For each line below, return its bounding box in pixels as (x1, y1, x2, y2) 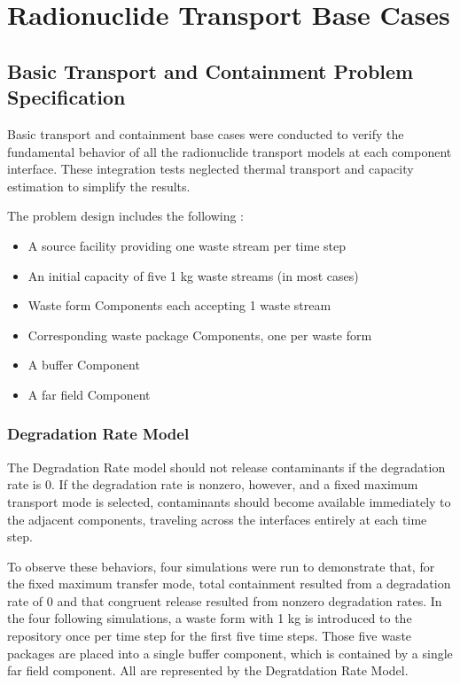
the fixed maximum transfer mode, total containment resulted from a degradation (7, 574, 451, 593)
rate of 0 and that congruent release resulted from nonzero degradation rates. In (7, 591, 442, 610)
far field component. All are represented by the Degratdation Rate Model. (7, 661, 409, 680)
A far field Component (27, 385, 151, 403)
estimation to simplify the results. (7, 176, 191, 195)
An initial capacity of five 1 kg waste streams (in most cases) (27, 266, 359, 284)
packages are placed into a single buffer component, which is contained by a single (7, 643, 453, 662)
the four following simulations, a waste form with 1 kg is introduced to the (7, 609, 412, 627)
